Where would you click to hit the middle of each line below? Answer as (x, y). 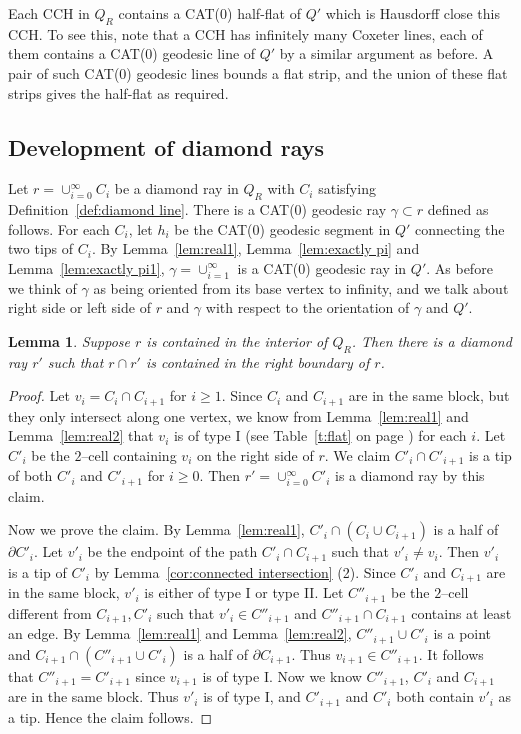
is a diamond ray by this (410, 475)
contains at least (461, 612)
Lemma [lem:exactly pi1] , (86, 267)
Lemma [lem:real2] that (81, 435)
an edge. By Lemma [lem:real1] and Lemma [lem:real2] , (180, 633)
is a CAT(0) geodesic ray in (322, 267)
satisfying (347, 188)
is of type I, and (252, 696)
